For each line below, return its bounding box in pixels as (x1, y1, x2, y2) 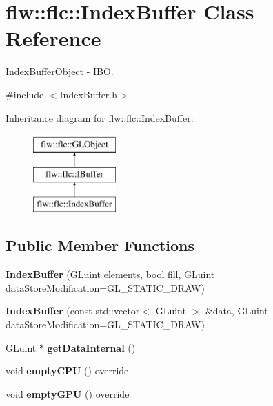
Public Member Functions (6, 235, 194, 256)
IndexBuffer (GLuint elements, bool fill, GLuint (6, 267, 215, 281)
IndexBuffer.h (59, 87, 118, 101)
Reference (6, 24, 101, 52)
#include (6, 87, 44, 101)
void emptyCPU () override (6, 363, 129, 378)
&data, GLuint (205, 303, 268, 318)
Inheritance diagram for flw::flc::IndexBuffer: (6, 110, 194, 125)
